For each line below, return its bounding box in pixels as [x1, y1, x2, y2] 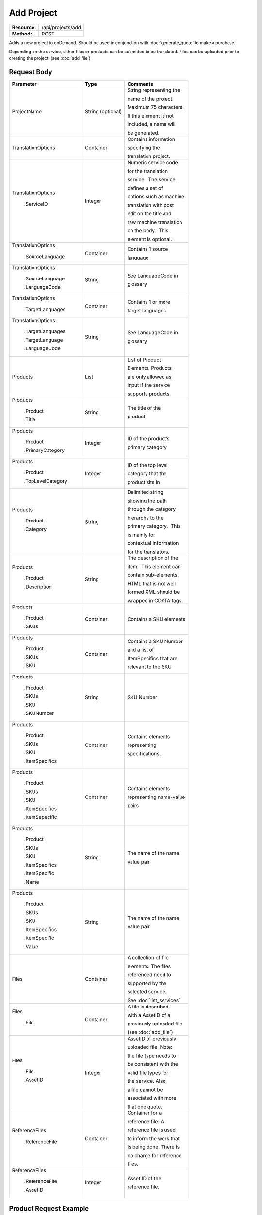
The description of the [127, 555, 178, 561]
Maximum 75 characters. [127, 104, 184, 111]
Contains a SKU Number [127, 638, 183, 645]
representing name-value [127, 794, 185, 800]
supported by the [127, 980, 167, 987]
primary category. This [127, 523, 181, 530]
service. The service [127, 176, 176, 183]
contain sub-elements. [127, 572, 179, 578]
